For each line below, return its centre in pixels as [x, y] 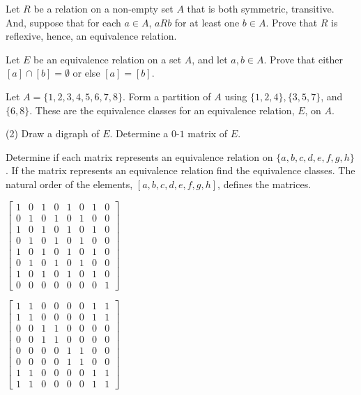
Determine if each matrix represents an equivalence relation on [139, 156]
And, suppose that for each [63, 22]
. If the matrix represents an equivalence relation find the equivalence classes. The [180, 170]
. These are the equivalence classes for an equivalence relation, [162, 110]
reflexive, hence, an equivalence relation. [91, 36]
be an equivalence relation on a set [108, 59]
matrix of [208, 133]
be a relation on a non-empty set [103, 8]
